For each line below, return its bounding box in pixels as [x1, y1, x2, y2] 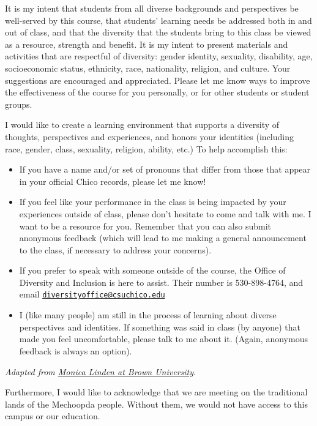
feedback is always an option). [19, 344, 132, 357]
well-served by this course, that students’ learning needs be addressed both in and [5, 13, 312, 26]
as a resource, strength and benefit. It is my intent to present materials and [5, 37, 288, 50]
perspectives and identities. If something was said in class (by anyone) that [19, 320, 300, 333]
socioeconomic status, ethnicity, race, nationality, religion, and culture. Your [5, 61, 291, 74]
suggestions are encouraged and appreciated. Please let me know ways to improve [5, 73, 310, 86]
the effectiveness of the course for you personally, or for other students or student [5, 86, 310, 99]
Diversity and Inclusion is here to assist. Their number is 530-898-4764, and [19, 275, 304, 288]
